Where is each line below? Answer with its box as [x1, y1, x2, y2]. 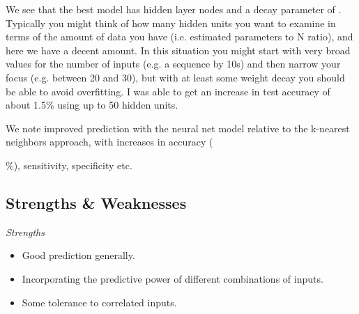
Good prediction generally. [22, 248, 135, 262]
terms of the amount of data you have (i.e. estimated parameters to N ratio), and [6, 29, 353, 44]
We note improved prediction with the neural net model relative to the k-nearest [6, 120, 350, 135]
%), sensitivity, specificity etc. [6, 157, 132, 172]
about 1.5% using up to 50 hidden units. [6, 97, 178, 112]
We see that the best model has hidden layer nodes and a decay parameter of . [6, 2, 342, 16]
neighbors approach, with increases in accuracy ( [6, 134, 213, 149]
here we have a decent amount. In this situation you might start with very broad [6, 42, 351, 57]
